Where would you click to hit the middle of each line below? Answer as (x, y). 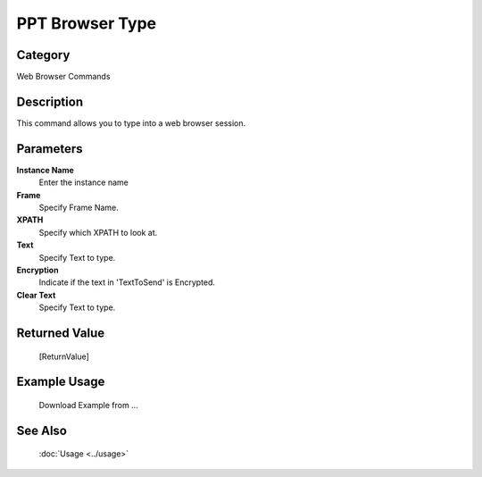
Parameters (50, 149)
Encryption (37, 270)
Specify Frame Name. (79, 208)
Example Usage (61, 382)
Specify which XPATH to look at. (98, 232)
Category (43, 55)
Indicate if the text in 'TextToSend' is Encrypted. (127, 282)
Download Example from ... (88, 405)
